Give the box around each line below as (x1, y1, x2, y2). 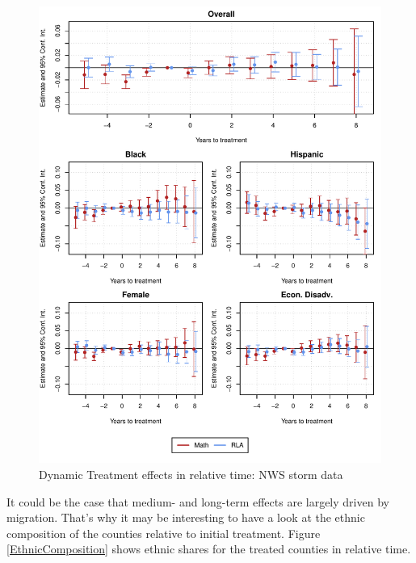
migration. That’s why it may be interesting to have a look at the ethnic (6, 509, 365, 526)
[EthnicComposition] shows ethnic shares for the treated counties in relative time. (6, 540, 411, 557)
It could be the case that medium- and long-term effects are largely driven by (6, 493, 389, 510)
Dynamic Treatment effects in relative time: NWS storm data (39, 465, 343, 482)
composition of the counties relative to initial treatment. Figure (6, 524, 321, 541)
